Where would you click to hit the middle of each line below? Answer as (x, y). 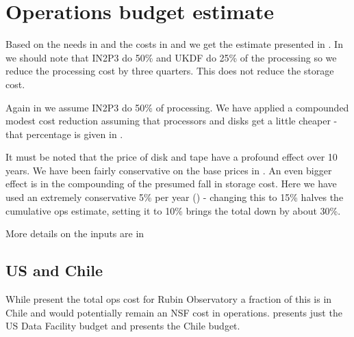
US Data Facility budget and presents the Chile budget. (123, 326)
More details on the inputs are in (75, 233)
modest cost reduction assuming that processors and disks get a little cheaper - (172, 121)
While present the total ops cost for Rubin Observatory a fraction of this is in (169, 299)
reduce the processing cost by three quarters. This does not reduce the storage (170, 71)
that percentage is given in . (64, 134)
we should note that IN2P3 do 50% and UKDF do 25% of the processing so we (171, 57)
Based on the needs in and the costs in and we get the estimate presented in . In (174, 44)
